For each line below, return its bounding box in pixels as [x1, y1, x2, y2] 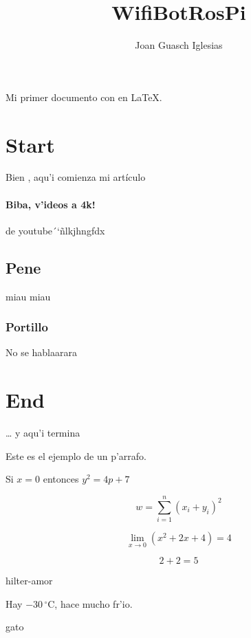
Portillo [6, 318, 48, 335]
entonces [43, 472, 79, 486]
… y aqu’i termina [6, 426, 80, 440]
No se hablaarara [6, 345, 77, 360]
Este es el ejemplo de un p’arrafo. [6, 448, 146, 463]
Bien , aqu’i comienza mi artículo [6, 170, 146, 184]
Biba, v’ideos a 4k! [6, 197, 96, 211]
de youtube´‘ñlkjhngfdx [6, 223, 105, 237]
